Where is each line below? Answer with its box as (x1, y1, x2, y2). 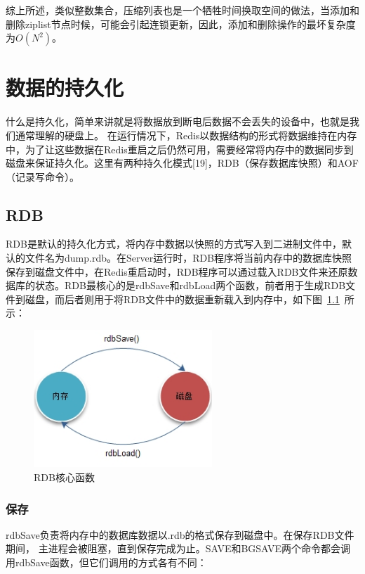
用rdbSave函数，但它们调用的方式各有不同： (6, 555, 207, 570)
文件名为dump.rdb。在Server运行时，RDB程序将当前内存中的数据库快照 (25, 250, 352, 265)
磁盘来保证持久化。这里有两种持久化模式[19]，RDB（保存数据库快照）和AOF (6, 155, 359, 170)
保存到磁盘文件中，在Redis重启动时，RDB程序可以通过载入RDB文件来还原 (6, 264, 348, 279)
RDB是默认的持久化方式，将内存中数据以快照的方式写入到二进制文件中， (6, 236, 342, 251)
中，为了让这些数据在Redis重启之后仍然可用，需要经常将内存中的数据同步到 (6, 141, 354, 156)
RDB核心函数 (34, 470, 95, 485)
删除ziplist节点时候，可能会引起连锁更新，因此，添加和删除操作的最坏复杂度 (6, 16, 356, 31)
